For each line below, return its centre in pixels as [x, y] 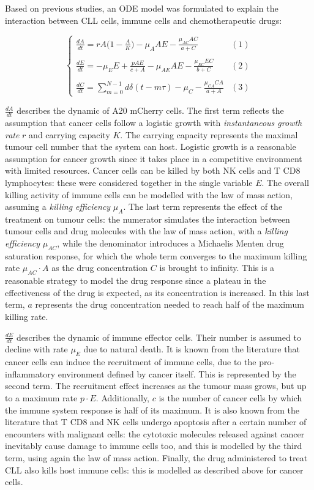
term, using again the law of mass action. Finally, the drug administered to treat [156, 458]
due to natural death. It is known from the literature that [192, 349]
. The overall [285, 182]
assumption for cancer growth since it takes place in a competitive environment [154, 158]
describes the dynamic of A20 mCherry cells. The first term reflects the [150, 110]
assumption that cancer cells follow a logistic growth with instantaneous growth [154, 122]
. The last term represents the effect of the [203, 206]
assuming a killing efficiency [58, 206]
